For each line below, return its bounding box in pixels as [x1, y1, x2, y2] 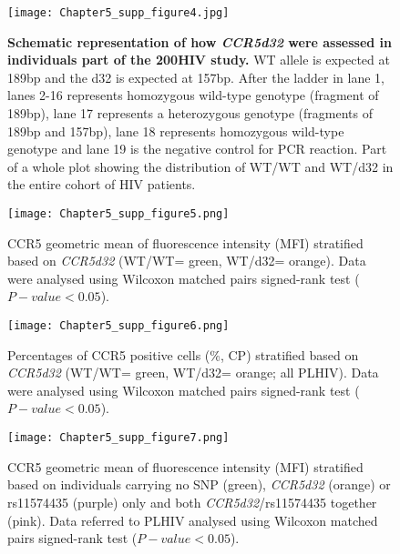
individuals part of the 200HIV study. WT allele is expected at [7, 50, 390, 69]
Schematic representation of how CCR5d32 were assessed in [7, 32, 393, 51]
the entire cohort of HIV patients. [7, 175, 196, 194]
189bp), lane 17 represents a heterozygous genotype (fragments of [7, 104, 374, 123]
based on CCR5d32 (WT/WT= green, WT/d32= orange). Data [7, 251, 366, 270]
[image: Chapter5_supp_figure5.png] [7, 207, 230, 220]
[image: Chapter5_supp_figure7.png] [7, 431, 230, 445]
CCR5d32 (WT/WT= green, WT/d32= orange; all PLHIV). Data [7, 363, 379, 382]
